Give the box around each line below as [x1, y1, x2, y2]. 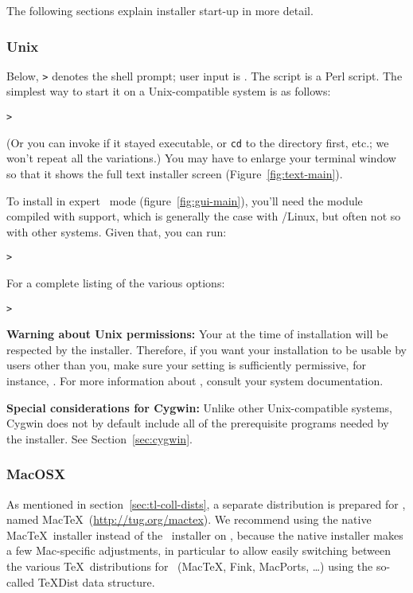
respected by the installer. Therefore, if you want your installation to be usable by [6, 341, 407, 357]
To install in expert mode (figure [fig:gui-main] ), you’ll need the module [6, 192, 363, 209]
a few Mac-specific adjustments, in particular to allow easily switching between [6, 542, 392, 559]
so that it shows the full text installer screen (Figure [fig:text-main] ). [6, 165, 343, 181]
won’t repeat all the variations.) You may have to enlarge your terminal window [6, 150, 396, 166]
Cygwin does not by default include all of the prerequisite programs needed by [6, 415, 389, 431]
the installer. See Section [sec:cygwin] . [6, 430, 193, 447]
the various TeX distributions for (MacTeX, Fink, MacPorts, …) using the [6, 558, 373, 574]
